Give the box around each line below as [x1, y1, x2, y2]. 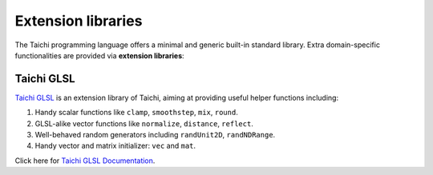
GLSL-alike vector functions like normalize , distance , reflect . [34, 118, 254, 128]
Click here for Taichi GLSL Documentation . [14, 156, 156, 165]
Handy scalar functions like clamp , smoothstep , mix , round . [34, 108, 238, 117]
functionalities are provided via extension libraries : [14, 50, 184, 60]
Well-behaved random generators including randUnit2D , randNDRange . [34, 130, 276, 140]
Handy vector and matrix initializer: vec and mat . [34, 141, 196, 151]
